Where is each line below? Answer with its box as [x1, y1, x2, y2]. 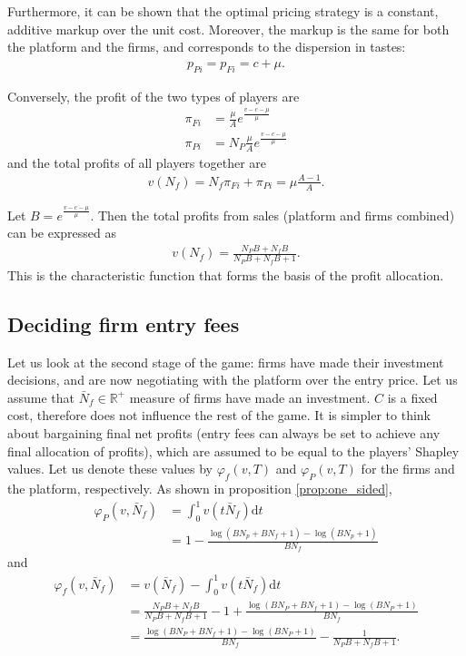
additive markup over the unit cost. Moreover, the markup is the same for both [7, 19, 450, 38]
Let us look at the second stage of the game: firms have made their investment [7, 352, 444, 371]
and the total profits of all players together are [7, 152, 266, 171]
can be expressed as [7, 223, 117, 242]
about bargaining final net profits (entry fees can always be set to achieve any [7, 423, 441, 442]
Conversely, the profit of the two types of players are [7, 86, 300, 105]
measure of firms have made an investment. [129, 387, 371, 406]
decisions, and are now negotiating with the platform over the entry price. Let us [7, 370, 458, 389]
